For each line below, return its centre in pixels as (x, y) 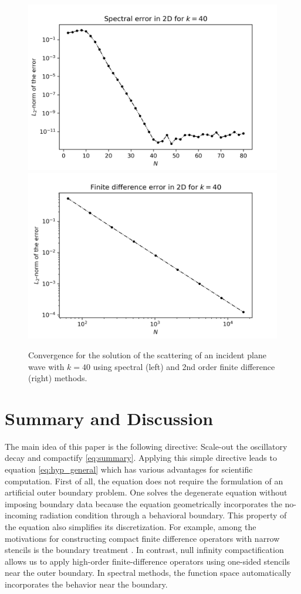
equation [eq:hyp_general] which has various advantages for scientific (129, 469)
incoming (21, 515)
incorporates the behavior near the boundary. (86, 584)
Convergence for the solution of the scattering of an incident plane (147, 354)
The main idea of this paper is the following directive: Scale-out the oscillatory (146, 446)
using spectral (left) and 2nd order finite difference (184, 366)
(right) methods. (58, 378)
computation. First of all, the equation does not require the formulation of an (144, 481)
